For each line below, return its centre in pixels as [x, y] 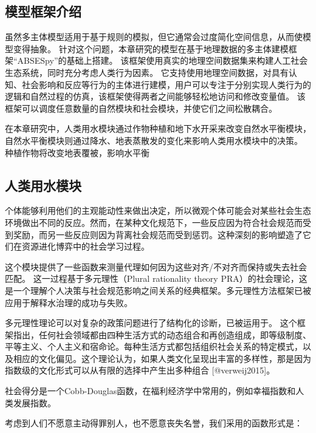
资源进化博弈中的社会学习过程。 [85, 246]
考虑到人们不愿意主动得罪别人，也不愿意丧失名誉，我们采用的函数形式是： [154, 423]
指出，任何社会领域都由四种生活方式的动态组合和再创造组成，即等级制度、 [162, 334]
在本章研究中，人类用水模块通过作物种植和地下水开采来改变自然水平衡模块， [158, 128]
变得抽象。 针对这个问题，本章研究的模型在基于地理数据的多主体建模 [151, 48]
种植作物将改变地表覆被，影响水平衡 [77, 152]
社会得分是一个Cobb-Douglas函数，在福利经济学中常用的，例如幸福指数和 [150, 391]
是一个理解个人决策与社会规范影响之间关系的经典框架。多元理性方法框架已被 [158, 290]
